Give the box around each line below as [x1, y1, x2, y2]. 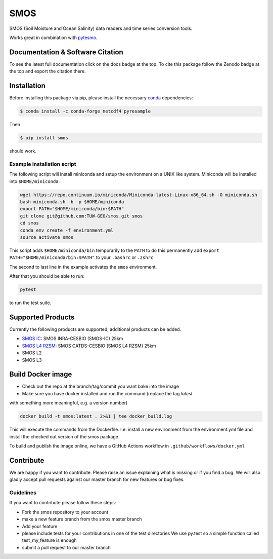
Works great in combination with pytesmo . [9, 34, 98, 41]
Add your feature [22, 523, 58, 529]
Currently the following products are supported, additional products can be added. [9, 326, 181, 332]
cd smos [20, 220, 39, 226]
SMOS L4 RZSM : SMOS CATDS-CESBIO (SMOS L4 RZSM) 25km [22, 343, 156, 349]
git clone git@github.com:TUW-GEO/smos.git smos [20, 213, 143, 219]
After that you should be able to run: [9, 273, 85, 279]
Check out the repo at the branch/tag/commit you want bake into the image [22, 383, 179, 390]
